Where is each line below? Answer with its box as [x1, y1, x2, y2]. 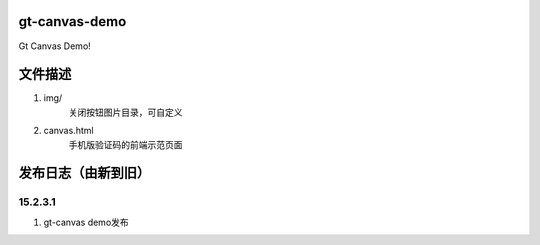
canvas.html [43, 125, 94, 137]
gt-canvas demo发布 [43, 216, 129, 228]
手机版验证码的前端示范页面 [68, 138, 183, 150]
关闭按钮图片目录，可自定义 [68, 106, 183, 118]
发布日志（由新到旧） [18, 165, 150, 182]
